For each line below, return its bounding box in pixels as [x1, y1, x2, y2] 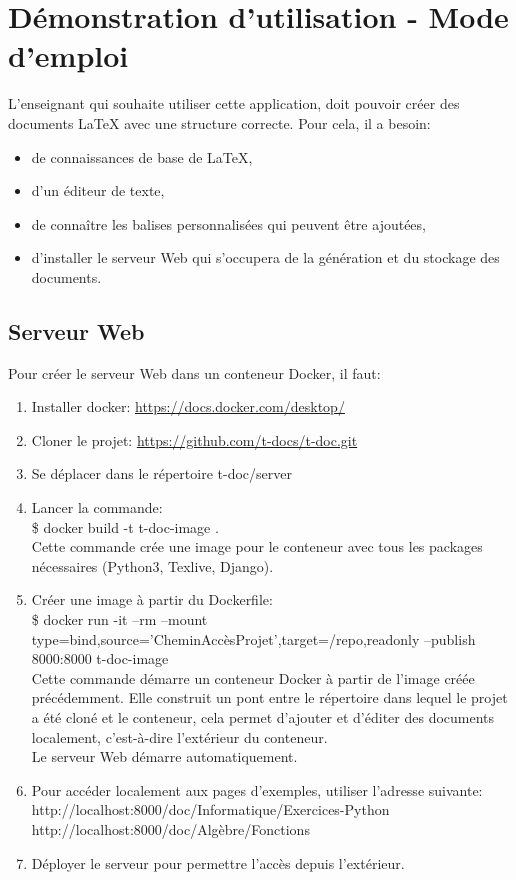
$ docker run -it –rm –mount [31, 609, 208, 630]
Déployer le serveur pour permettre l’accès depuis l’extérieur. [31, 852, 405, 873]
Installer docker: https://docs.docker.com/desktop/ [31, 396, 345, 417]
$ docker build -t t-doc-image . [31, 516, 219, 537]
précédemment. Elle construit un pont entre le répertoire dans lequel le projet [31, 687, 508, 708]
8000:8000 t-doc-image [31, 648, 169, 669]
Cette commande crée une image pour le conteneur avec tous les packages [31, 536, 483, 557]
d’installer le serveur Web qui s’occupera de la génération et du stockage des [31, 247, 500, 268]
